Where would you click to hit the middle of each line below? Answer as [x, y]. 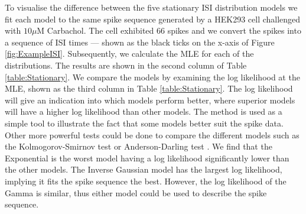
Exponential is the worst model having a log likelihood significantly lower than [147, 158]
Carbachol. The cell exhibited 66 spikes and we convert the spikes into [174, 30]
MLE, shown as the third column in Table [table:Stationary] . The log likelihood [149, 88]
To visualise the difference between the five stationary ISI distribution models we [151, 7]
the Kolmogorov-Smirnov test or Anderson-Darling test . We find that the [139, 146]
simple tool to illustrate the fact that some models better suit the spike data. [144, 123]
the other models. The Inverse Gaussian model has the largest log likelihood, [144, 169]
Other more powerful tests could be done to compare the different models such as [152, 134]
